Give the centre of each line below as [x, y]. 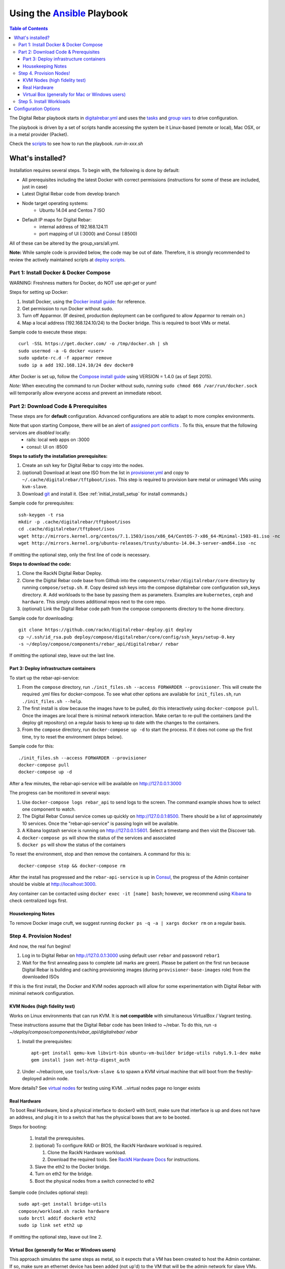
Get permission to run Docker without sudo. [68, 308]
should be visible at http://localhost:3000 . [53, 884]
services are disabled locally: [40, 432]
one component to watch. [49, 809]
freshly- [245, 1072]
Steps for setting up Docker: [39, 292]
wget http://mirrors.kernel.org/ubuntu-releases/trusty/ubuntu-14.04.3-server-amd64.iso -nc [137, 543]
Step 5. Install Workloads [44, 102]
